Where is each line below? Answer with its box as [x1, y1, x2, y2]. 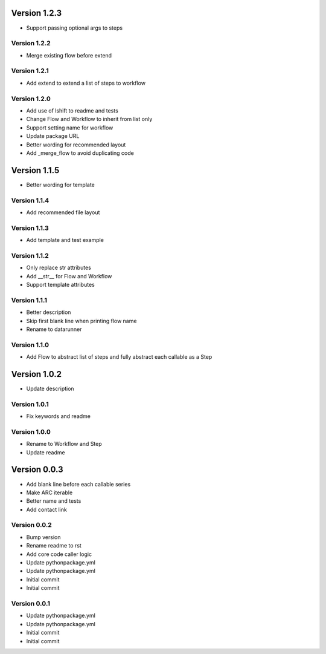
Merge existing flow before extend [26, 51, 112, 59]
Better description [26, 309, 71, 316]
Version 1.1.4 [11, 196, 50, 204]
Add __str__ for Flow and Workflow [26, 272, 112, 280]
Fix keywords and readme [26, 413, 91, 420]
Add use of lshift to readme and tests [26, 106, 119, 114]
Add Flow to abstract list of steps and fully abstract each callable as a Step [26, 353, 213, 361]
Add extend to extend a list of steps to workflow [26, 79, 146, 87]
